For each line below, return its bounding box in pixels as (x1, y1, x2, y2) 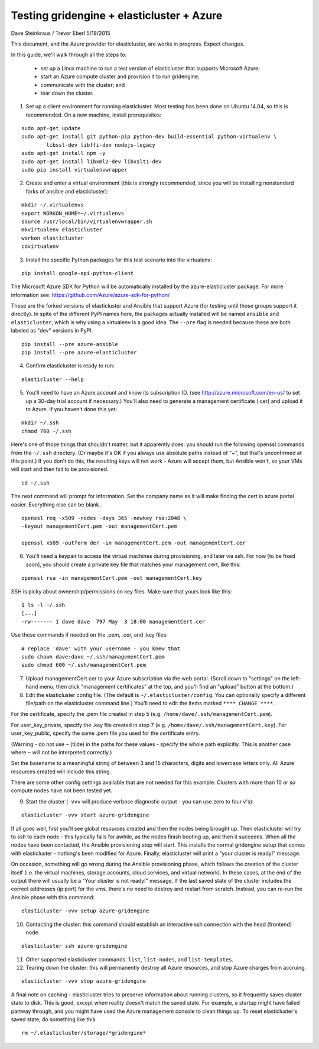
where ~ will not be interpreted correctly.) (11, 748, 112, 756)
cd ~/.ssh (21, 479, 50, 486)
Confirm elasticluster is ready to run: (25, 362, 115, 369)
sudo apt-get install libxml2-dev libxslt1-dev (21, 158, 162, 165)
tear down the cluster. (40, 89, 94, 96)
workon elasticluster (21, 234, 84, 241)
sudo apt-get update (21, 125, 81, 132)
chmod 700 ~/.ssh (21, 428, 71, 434)
